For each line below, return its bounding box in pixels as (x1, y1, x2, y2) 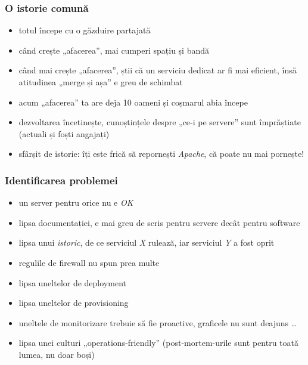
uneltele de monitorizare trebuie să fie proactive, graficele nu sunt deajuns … (18, 316, 297, 329)
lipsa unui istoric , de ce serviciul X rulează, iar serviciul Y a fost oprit (18, 236, 275, 249)
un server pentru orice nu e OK (18, 196, 133, 209)
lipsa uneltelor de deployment (18, 276, 126, 289)
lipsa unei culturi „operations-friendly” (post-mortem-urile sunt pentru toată (18, 336, 299, 349)
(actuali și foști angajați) (18, 127, 110, 140)
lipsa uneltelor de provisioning (18, 296, 129, 309)
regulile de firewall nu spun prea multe (18, 256, 160, 268)
